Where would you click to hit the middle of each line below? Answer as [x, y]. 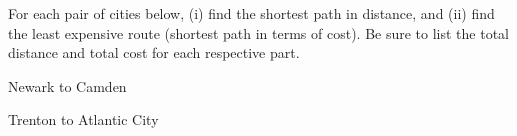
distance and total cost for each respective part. [154, 52]
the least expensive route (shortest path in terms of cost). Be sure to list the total [259, 32]
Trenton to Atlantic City [83, 119]
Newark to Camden [67, 85]
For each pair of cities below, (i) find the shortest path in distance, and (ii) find [251, 13]
